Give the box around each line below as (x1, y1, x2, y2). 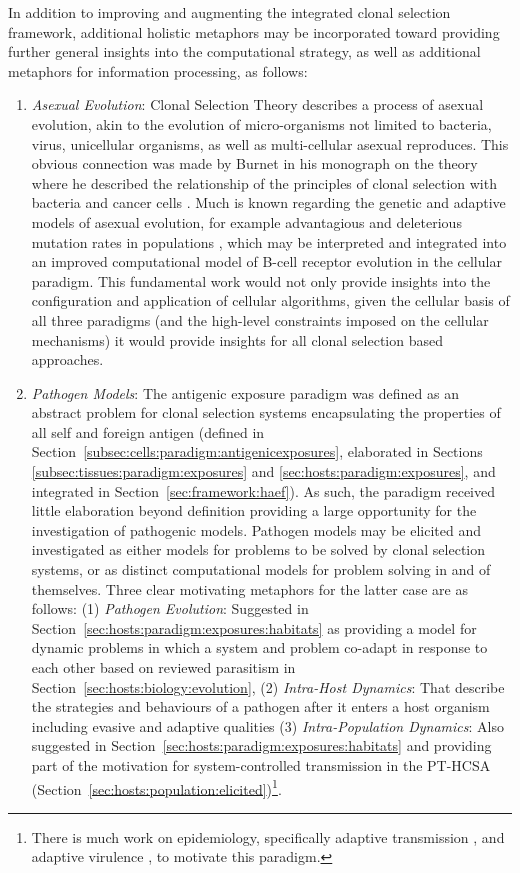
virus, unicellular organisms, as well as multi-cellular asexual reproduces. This (31, 133, 509, 154)
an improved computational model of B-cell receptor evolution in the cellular (31, 251, 502, 272)
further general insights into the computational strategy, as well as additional (8, 41, 481, 62)
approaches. (31, 349, 104, 370)
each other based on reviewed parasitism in (31, 657, 296, 677)
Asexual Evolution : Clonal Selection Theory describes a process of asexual (31, 94, 484, 115)
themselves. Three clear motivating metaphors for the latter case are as (31, 578, 468, 599)
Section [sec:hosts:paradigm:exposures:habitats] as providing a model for (31, 617, 477, 638)
